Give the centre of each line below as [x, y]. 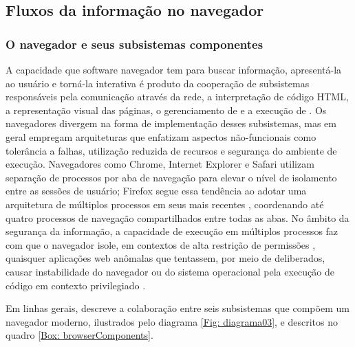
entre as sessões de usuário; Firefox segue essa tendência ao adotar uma [156, 191]
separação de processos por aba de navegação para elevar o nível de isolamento [171, 177]
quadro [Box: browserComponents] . [79, 335]
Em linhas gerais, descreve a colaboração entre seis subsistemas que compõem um [177, 308]
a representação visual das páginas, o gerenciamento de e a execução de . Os [166, 110]
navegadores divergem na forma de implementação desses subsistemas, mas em [171, 123]
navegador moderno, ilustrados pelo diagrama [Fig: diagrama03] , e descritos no [172, 321]
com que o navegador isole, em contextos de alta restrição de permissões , [161, 244]
